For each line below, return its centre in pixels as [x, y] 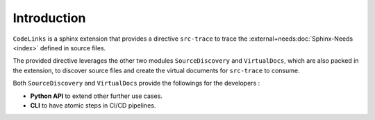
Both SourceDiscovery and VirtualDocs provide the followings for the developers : [136, 83]
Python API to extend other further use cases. [97, 96]
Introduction [49, 18]
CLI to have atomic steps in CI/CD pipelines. [93, 105]
